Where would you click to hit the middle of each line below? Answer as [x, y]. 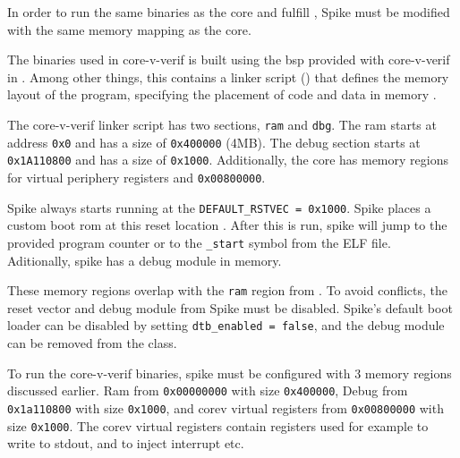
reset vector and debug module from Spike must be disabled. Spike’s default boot [230, 307]
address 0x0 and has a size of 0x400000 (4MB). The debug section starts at [214, 142]
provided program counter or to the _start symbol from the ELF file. [199, 242]
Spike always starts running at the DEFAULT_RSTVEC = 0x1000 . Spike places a [219, 207]
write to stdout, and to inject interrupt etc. [126, 443]
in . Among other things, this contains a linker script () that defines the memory [228, 76]
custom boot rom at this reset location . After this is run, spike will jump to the [227, 225]
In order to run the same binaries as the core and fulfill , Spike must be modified [229, 12]
